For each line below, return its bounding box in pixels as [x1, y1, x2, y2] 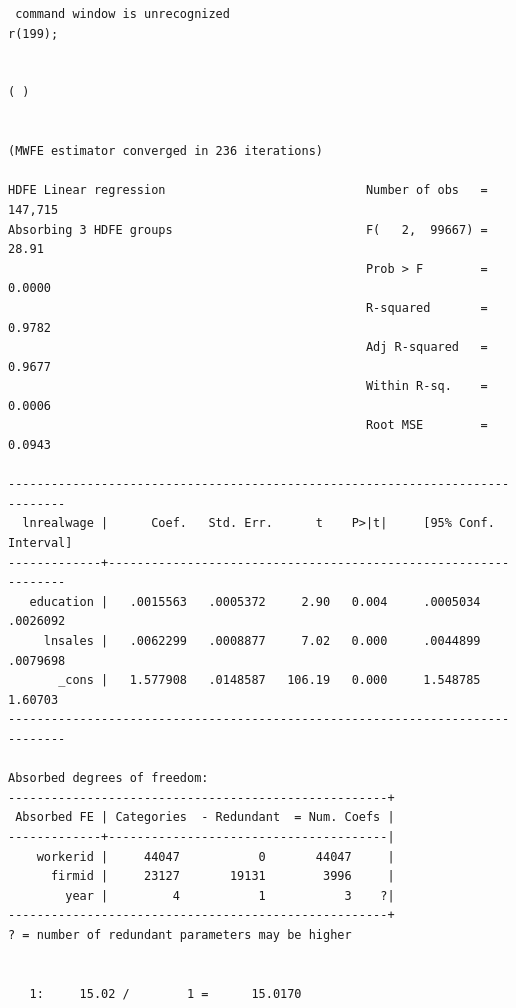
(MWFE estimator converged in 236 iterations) [8, 144, 323, 159]
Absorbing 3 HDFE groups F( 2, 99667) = [8, 222, 488, 237]
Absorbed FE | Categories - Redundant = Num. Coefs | [15, 810, 395, 825]
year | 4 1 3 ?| [65, 888, 395, 903]
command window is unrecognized [15, 7, 230, 21]
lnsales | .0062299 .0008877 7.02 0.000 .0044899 [43, 634, 481, 648]
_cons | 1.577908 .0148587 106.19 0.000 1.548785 [58, 673, 481, 688]
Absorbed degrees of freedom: [8, 771, 209, 786]
